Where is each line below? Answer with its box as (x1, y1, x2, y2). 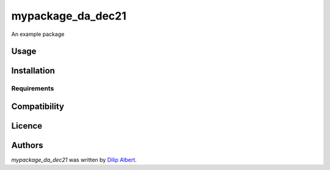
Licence (11, 121, 43, 131)
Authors (11, 140, 43, 151)
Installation (11, 66, 55, 76)
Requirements (11, 84, 54, 93)
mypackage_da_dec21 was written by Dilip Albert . (11, 156, 137, 164)
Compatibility (11, 101, 64, 112)
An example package (11, 30, 65, 38)
